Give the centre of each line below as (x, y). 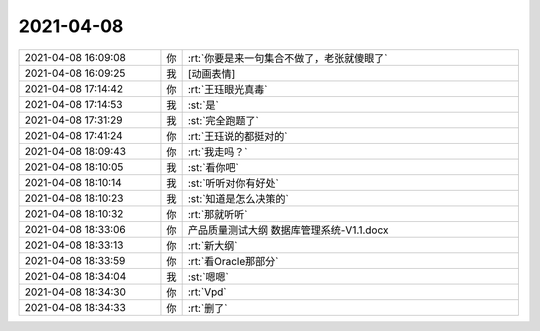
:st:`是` (203, 105)
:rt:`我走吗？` (217, 152)
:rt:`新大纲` (212, 245)
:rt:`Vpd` (207, 292)
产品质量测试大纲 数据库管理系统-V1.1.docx (288, 230)
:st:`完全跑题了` (223, 120)
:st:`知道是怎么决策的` (238, 198)
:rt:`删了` (207, 308)
